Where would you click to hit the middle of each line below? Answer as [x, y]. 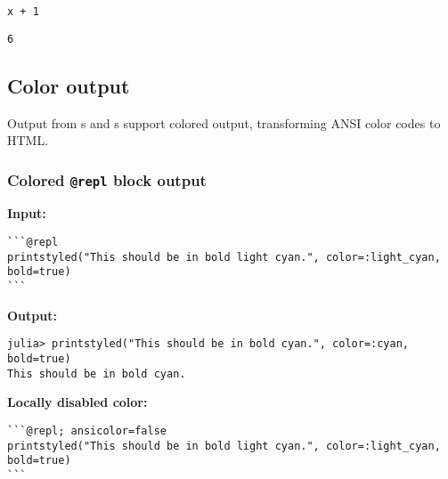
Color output [69, 85]
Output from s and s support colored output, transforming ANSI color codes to [224, 122]
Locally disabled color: [77, 402]
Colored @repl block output [107, 179]
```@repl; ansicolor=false [87, 430]
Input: [27, 213]
